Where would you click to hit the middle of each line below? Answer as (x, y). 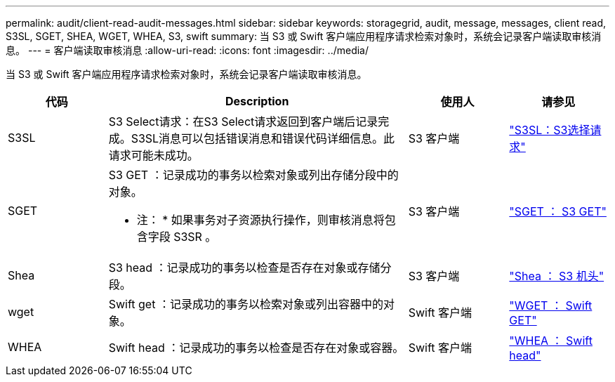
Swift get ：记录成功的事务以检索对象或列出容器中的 (246, 304)
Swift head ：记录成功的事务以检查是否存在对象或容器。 (256, 348)
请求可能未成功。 (153, 155)
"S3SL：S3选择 (550, 130)
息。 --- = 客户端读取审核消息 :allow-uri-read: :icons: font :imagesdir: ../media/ (187, 50)
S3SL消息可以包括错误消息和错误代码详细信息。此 (263, 138)
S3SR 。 (195, 237)
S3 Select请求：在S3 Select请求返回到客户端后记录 (243, 121)
